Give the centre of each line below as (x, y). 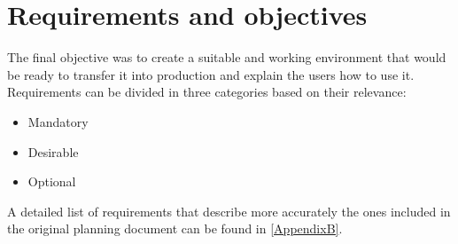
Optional (52, 181)
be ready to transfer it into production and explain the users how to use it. (211, 74)
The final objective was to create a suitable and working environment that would (227, 57)
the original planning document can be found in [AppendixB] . (175, 228)
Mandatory (58, 121)
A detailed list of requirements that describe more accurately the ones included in (229, 211)
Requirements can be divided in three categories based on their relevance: (207, 92)
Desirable (53, 151)
